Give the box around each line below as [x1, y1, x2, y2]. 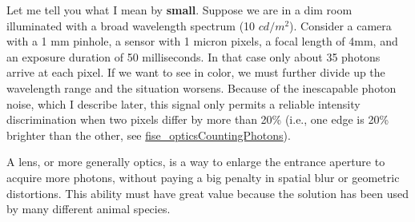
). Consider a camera [289, 17, 392, 34]
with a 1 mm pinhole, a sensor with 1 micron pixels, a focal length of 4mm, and [6, 33, 398, 50]
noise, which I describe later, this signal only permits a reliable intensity [6, 95, 361, 112]
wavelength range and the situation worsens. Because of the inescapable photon [6, 79, 397, 96]
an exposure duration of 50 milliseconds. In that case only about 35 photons [6, 48, 381, 65]
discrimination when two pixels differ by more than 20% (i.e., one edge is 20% [6, 111, 389, 128]
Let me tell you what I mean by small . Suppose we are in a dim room [6, 2, 353, 18]
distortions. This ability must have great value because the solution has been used [6, 184, 409, 201]
